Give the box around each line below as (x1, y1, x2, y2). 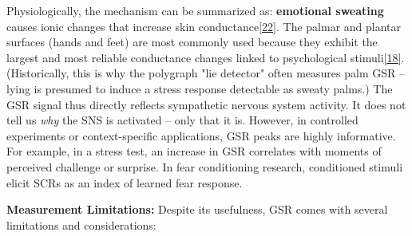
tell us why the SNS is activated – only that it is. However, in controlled (6, 112, 359, 128)
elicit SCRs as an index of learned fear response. (6, 174, 243, 191)
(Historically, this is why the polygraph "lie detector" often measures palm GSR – (6, 65, 405, 81)
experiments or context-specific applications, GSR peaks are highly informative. (6, 127, 396, 144)
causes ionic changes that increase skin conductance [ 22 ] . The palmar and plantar (6, 18, 402, 34)
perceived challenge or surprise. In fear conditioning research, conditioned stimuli (6, 158, 403, 175)
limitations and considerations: (6, 216, 156, 233)
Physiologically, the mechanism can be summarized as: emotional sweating (6, 2, 384, 18)
